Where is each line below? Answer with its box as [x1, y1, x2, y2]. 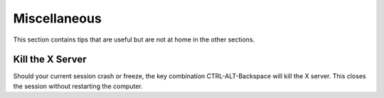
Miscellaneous [13, 11, 102, 26]
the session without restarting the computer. [13, 82, 144, 90]
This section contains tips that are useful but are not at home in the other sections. [13, 35, 255, 44]
